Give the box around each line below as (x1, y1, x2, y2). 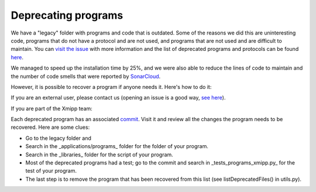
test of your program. (25, 167, 77, 174)
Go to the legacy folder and (25, 135, 92, 142)
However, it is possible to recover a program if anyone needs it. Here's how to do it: (11, 83, 212, 90)
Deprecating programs (11, 9, 123, 22)
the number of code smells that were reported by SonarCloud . (11, 73, 161, 80)
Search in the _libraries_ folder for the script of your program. (25, 151, 174, 158)
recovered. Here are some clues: (11, 124, 90, 131)
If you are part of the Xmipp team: (11, 105, 93, 112)
